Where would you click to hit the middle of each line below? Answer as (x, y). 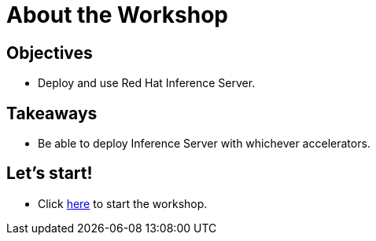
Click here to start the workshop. (123, 203)
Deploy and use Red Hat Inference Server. (147, 83)
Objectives (50, 53)
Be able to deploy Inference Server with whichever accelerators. (204, 144)
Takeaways (52, 113)
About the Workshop (117, 15)
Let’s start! (50, 173)
